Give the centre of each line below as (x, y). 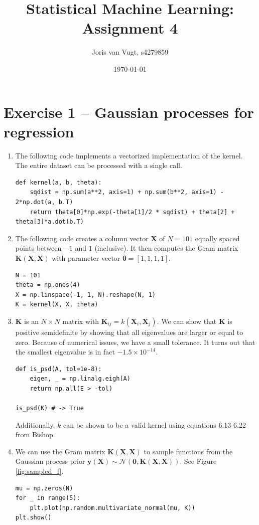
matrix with (81, 321)
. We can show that (187, 321)
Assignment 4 (130, 28)
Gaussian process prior (50, 461)
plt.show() (33, 518)
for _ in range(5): (48, 498)
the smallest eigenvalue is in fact (65, 352)
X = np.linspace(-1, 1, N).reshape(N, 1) (85, 295)
